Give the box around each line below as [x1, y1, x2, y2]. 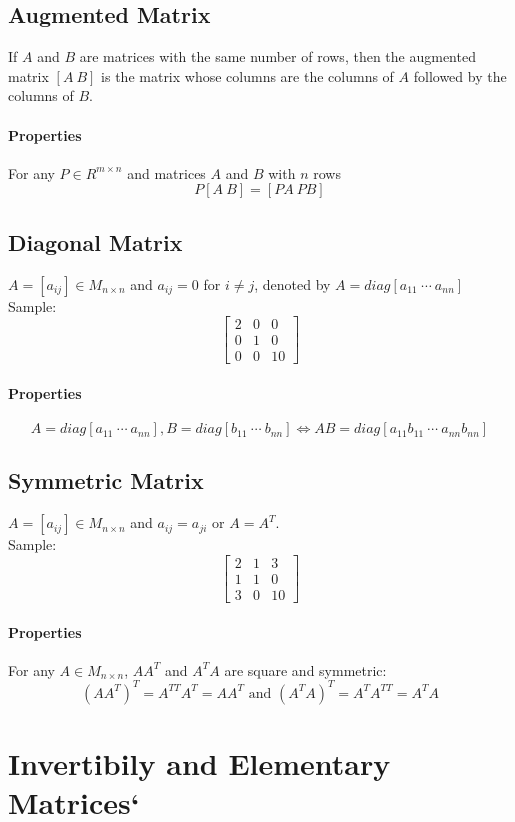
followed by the [413, 65, 507, 86]
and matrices [127, 162, 206, 183]
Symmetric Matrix [8, 465, 204, 496]
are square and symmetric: [224, 659, 387, 680]
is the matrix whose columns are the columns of [101, 65, 394, 86]
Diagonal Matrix [8, 226, 183, 257]
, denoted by [254, 273, 331, 294]
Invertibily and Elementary [8, 743, 391, 784]
